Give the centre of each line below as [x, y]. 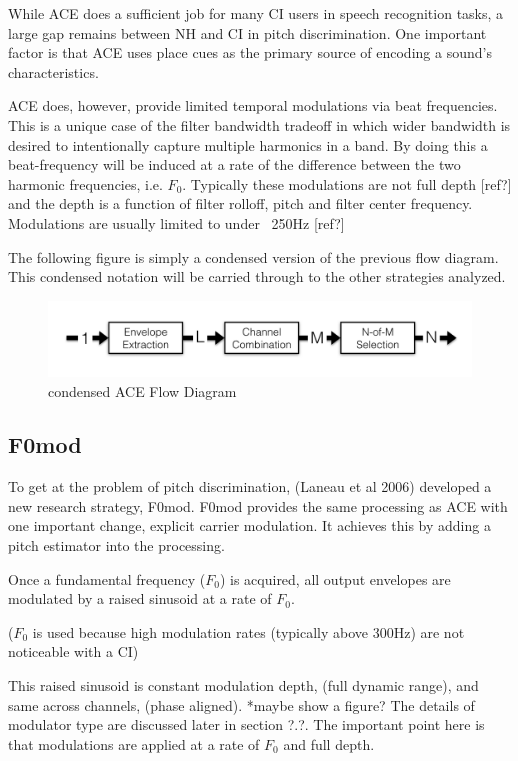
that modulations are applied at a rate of [134, 743]
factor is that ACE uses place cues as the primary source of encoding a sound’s [250, 52]
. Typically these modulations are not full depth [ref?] [347, 183]
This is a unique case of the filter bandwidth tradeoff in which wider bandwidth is [259, 124]
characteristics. [53, 71]
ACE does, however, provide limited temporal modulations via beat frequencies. [253, 105]
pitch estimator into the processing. [116, 545]
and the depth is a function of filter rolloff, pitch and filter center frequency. [240, 203]
